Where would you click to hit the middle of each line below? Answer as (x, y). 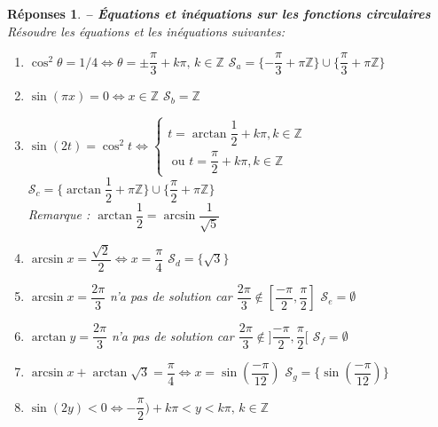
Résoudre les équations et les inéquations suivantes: (146, 31)
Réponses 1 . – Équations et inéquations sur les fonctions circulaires (219, 13)
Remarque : (59, 214)
